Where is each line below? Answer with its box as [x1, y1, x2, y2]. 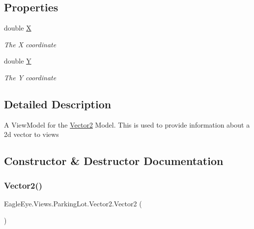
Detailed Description [4, 96, 112, 111]
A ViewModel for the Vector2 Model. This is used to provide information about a [4, 119, 250, 130]
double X [4, 23, 31, 33]
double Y [4, 56, 31, 66]
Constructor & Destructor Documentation [4, 153, 224, 168]
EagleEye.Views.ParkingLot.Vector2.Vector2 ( [4, 198, 142, 208]
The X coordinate [4, 39, 56, 49]
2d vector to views [4, 129, 59, 139]
